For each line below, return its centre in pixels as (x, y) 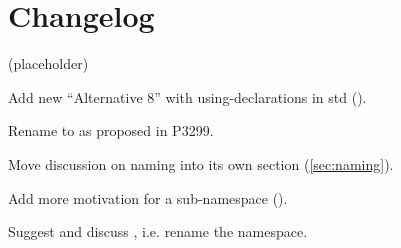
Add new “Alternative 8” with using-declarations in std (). (187, 96)
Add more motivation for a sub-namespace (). (148, 197)
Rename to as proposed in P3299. (111, 130)
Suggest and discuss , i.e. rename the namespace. (158, 231)
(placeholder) (48, 63)
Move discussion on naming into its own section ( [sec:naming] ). (201, 163)
